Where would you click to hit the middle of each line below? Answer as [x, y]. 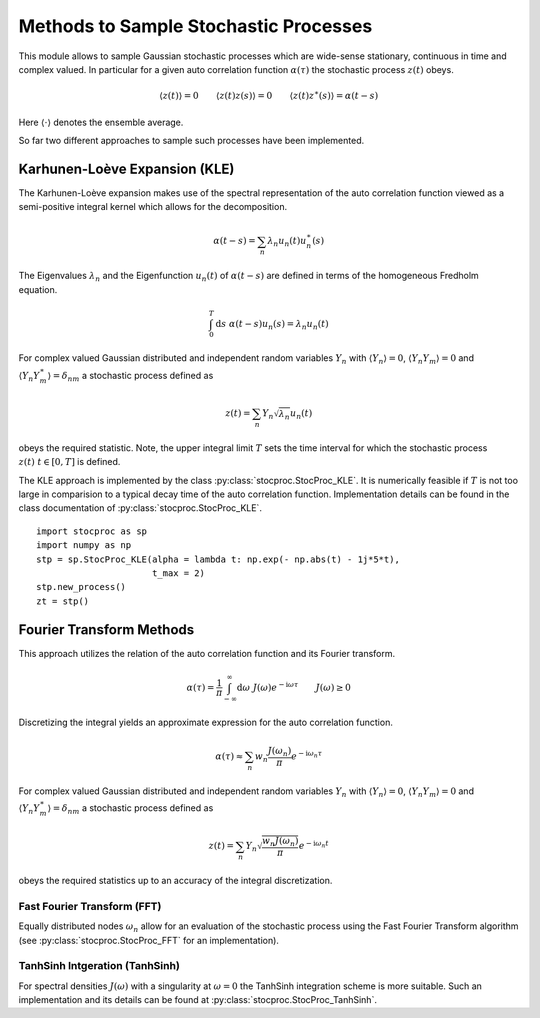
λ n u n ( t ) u [286, 242]
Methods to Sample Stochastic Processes [195, 26]
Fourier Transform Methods [106, 629]
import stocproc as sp [92, 531]
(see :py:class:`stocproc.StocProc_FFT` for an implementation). [149, 940]
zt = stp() [63, 601]
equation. [38, 289]
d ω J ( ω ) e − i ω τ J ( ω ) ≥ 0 [294, 686]
